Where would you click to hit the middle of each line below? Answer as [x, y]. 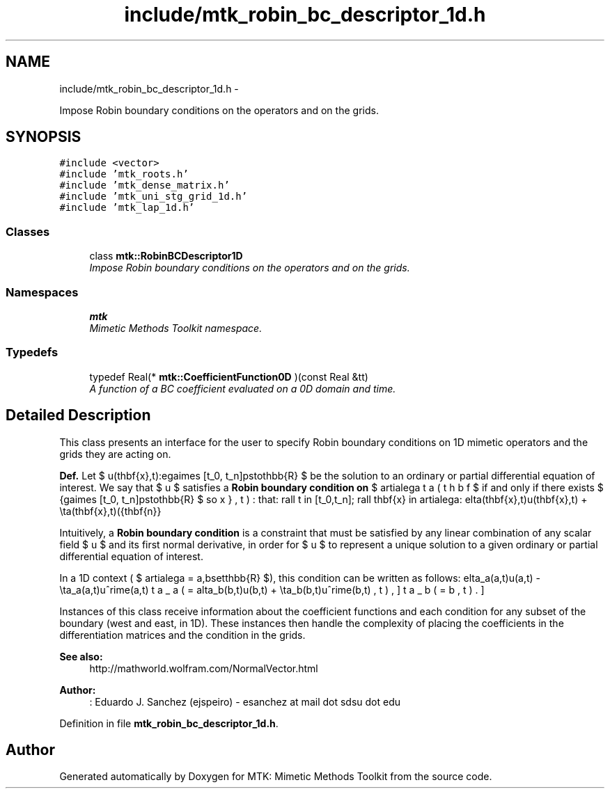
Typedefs [32, 352]
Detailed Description [78, 415]
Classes [28, 231]
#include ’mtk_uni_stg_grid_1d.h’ [154, 197]
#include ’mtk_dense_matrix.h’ [144, 185]
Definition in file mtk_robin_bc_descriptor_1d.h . [169, 723]
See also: [81, 656]
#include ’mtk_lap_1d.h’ [127, 208]
